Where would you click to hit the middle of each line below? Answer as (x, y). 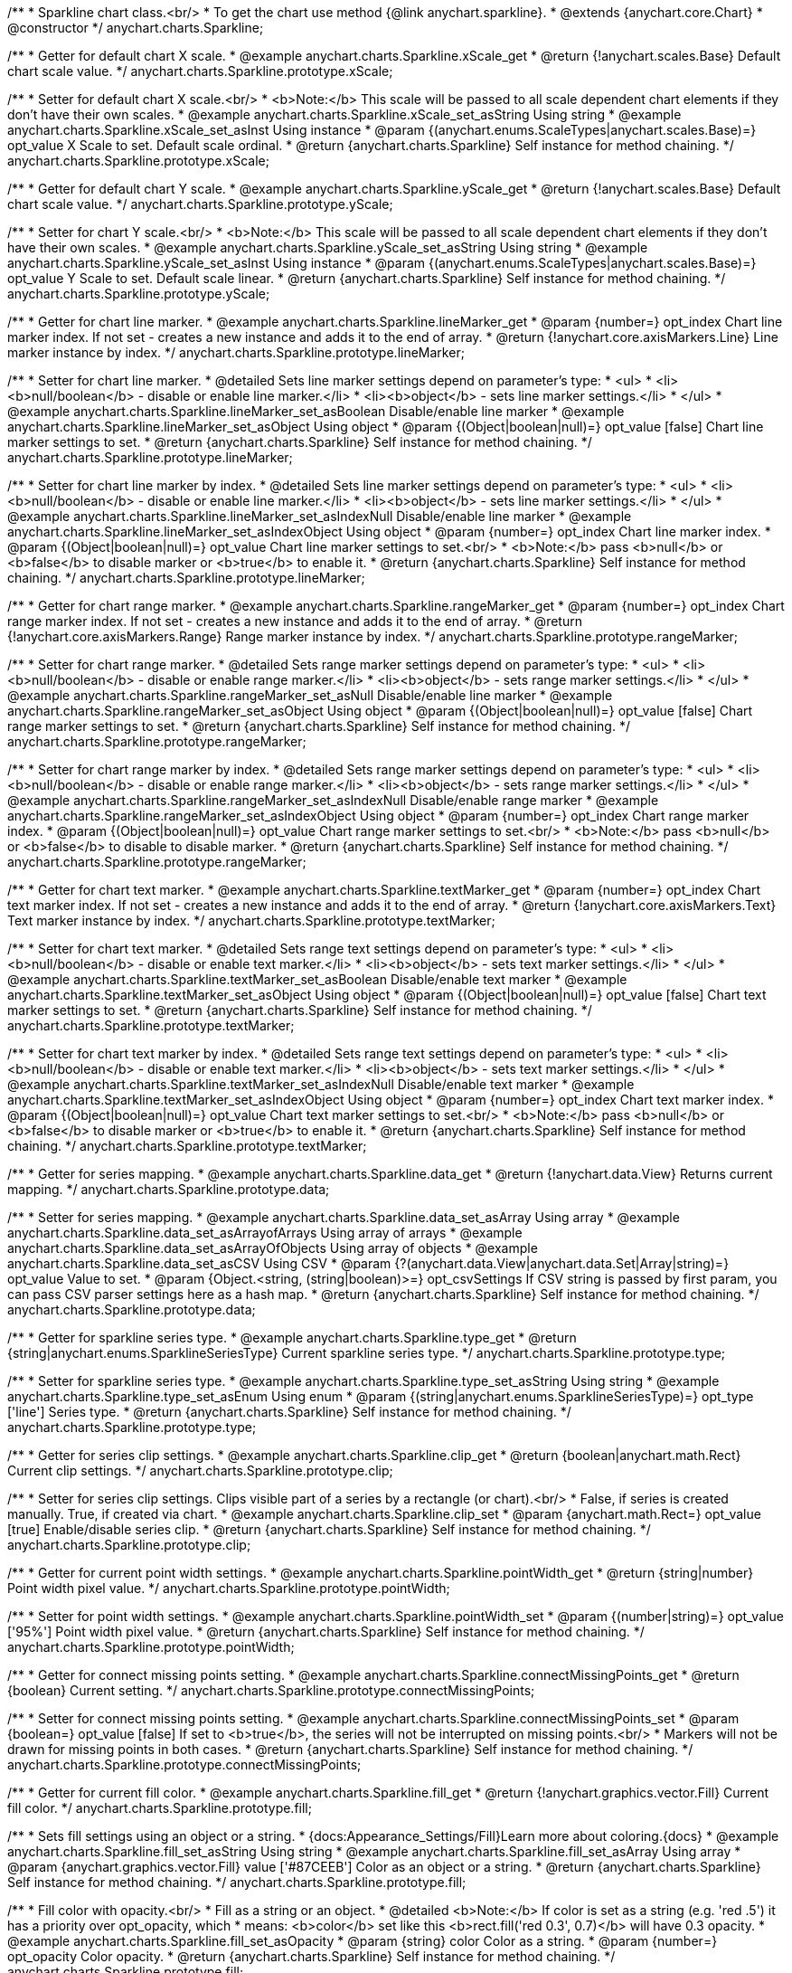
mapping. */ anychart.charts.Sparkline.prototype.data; (169, 1189)
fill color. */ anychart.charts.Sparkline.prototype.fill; (160, 1808)
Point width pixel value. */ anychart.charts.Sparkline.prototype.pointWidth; (229, 1588)
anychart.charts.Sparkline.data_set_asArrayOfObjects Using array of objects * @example (273, 1248)
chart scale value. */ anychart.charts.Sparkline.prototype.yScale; (200, 204)
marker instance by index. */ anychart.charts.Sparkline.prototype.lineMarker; (236, 352)
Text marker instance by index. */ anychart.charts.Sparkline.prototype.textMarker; (251, 920)
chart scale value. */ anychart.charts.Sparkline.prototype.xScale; (200, 71)
